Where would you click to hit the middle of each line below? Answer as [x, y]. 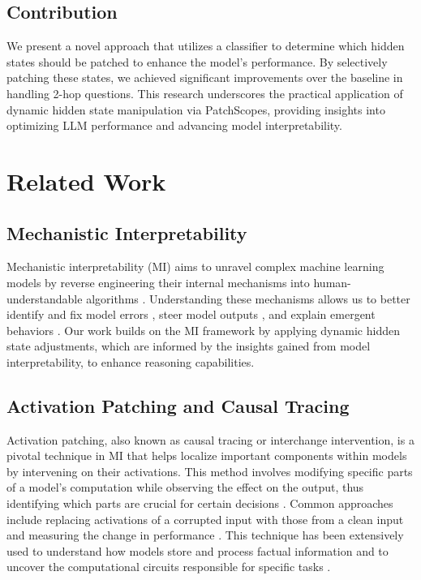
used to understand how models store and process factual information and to [198, 550]
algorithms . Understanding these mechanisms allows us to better [248, 298]
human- [332, 282]
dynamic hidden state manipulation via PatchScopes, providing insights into [196, 109]
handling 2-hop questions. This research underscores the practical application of [205, 93]
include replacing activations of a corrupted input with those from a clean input [205, 519]
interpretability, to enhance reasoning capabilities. [131, 361]
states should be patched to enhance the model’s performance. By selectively [197, 61]
